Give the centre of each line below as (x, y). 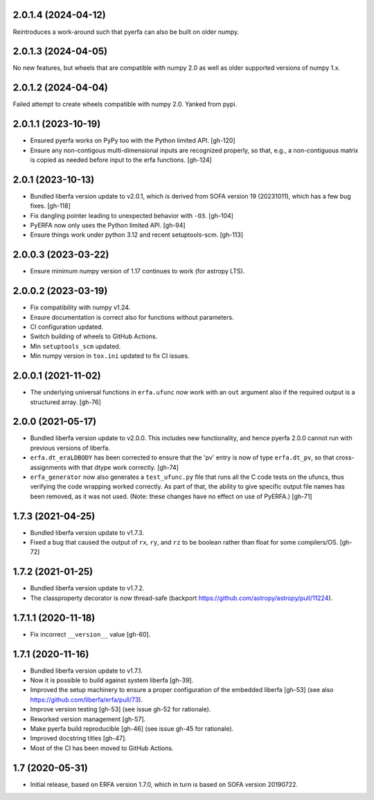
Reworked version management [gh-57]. (88, 719)
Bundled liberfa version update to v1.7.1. (87, 671)
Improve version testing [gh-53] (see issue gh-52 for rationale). (121, 709)
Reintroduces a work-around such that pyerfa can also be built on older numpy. (126, 32)
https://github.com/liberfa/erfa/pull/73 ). (87, 700)
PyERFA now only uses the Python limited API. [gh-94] (108, 226)
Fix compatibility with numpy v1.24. (80, 307)
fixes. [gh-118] (50, 206)
